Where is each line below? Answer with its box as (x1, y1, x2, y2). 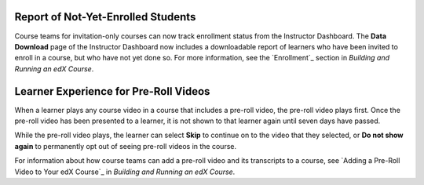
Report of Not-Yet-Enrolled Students (14, 10, 196, 24)
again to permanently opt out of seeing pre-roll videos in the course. (14, 141, 237, 151)
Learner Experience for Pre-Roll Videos (14, 85, 210, 98)
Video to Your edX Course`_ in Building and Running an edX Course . (14, 167, 236, 176)
